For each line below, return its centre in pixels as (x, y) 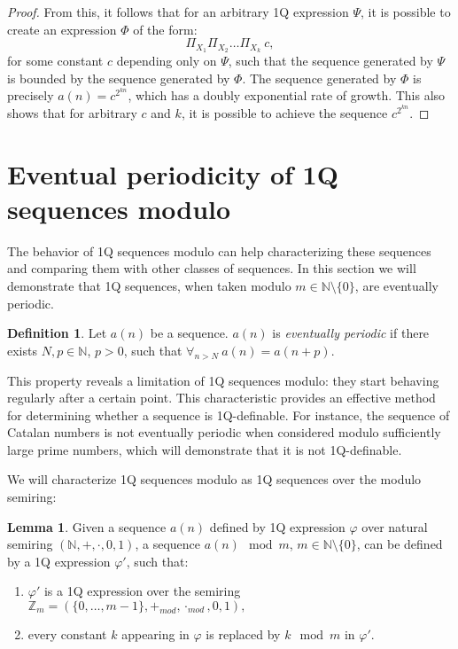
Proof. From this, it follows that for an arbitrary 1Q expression (178, 12)
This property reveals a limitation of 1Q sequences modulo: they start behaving (223, 380)
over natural (395, 526)
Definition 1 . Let (57, 333)
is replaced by (243, 634)
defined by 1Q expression (277, 526)
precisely (31, 95)
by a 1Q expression (59, 561)
